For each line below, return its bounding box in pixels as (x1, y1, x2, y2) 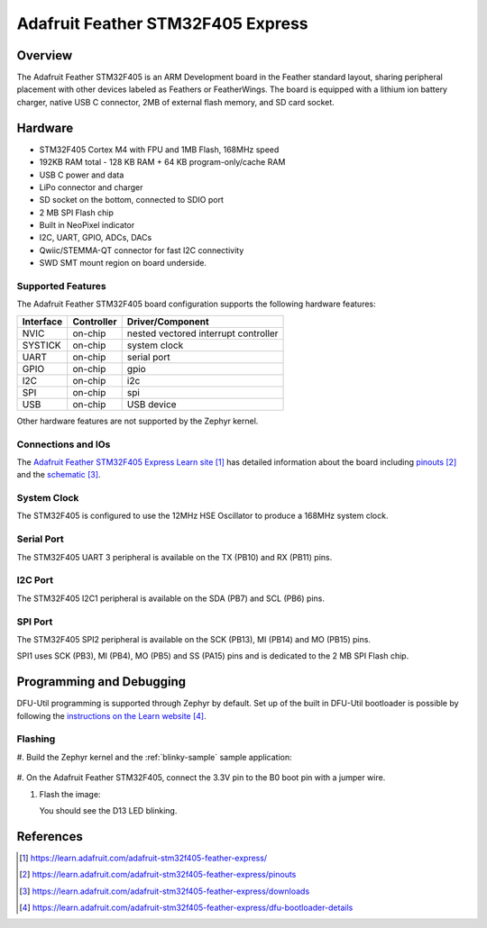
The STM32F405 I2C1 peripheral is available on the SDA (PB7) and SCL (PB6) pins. (16, 593, 325, 604)
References (16, 829, 83, 844)
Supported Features (16, 280, 107, 293)
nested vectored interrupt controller (126, 327, 279, 340)
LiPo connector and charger (39, 181, 143, 193)
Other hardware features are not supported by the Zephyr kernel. (16, 415, 259, 426)
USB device (126, 397, 177, 410)
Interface (22, 315, 63, 328)
